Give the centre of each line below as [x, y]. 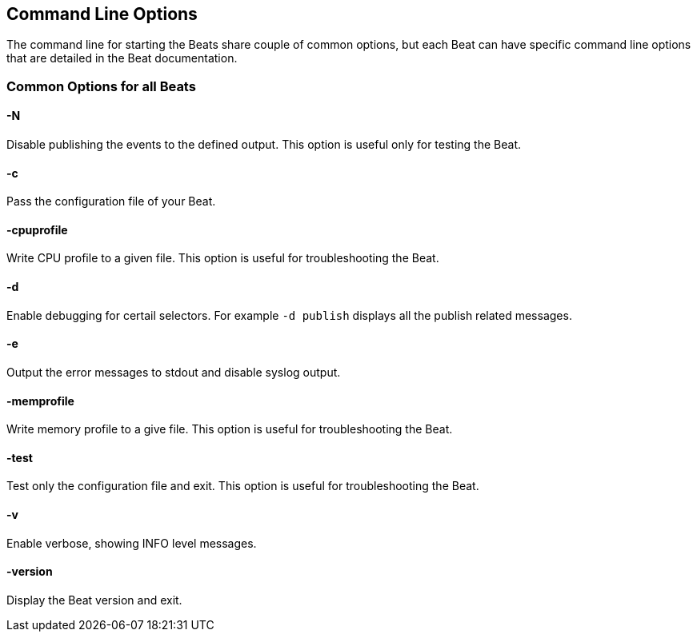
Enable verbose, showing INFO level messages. [132, 543]
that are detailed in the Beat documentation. [122, 58]
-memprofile [40, 401]
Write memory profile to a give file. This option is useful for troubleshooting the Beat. [230, 429]
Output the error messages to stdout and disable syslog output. [174, 372]
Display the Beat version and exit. [94, 600]
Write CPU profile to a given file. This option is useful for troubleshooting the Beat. [223, 258]
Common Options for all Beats [101, 86]
